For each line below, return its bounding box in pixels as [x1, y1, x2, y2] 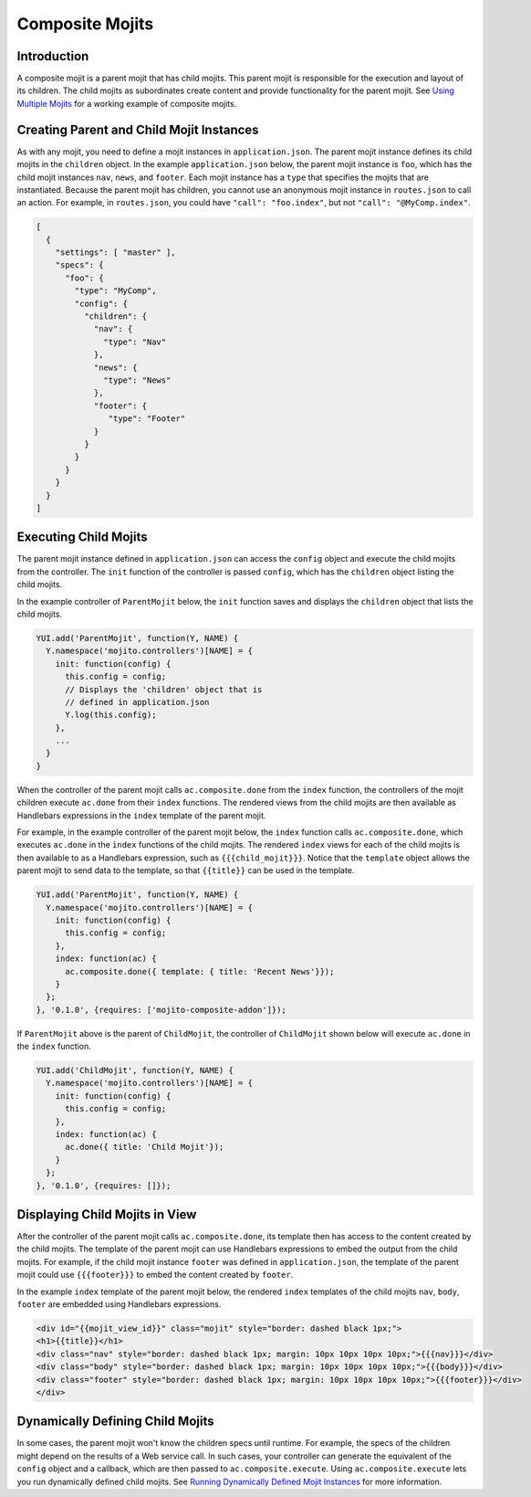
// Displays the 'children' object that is [65, 684, 263, 694]
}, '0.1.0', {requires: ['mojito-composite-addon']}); [36, 1005, 286, 1015]
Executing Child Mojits [16, 530, 148, 545]
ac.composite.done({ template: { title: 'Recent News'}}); [65, 966, 335, 976]
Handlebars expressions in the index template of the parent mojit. [16, 809, 266, 821]
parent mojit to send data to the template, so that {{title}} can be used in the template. [16, 865, 355, 876]
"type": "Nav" [103, 336, 167, 347]
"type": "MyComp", [74, 286, 157, 296]
